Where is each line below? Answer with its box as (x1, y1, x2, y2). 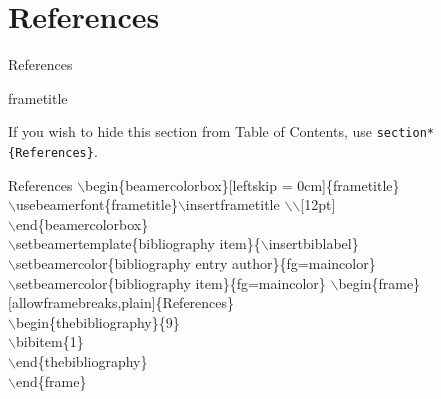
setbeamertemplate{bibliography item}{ (15, 233, 261, 254)
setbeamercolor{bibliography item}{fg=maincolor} (15, 272, 326, 293)
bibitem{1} (15, 331, 84, 352)
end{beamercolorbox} (15, 213, 149, 234)
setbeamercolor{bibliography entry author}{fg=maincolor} (15, 253, 376, 273)
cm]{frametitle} (304, 174, 400, 195)
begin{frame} (338, 272, 421, 293)
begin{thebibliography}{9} (15, 311, 180, 332)
